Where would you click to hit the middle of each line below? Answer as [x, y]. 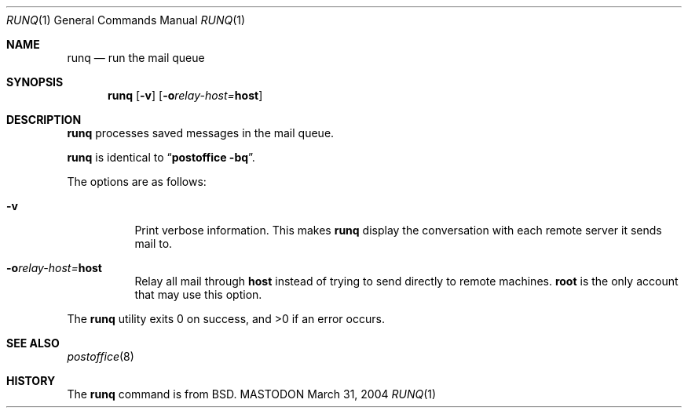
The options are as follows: [137, 182]
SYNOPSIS [35, 82]
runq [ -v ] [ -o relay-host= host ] [185, 95]
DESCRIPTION [44, 120]
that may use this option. [198, 294]
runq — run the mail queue [136, 58]
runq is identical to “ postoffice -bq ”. [161, 157]
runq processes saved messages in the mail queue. [201, 133]
